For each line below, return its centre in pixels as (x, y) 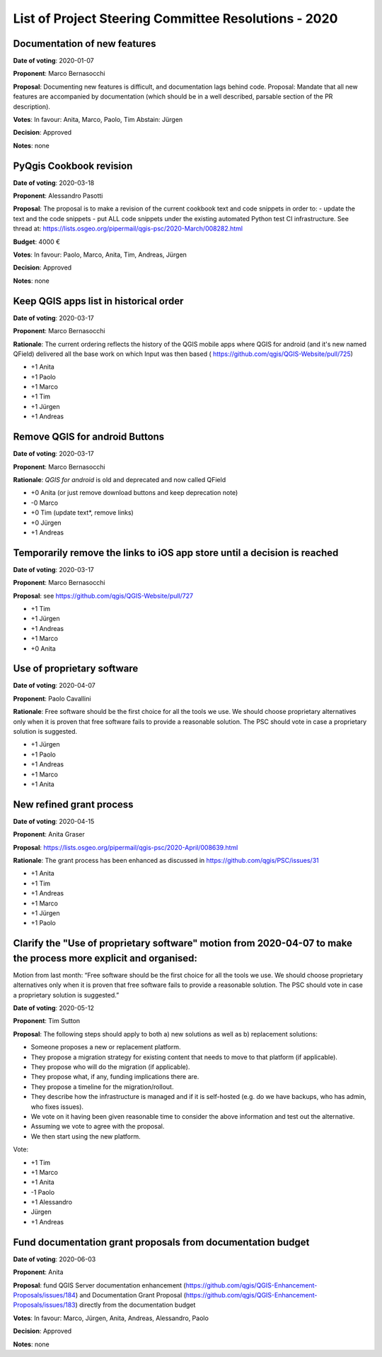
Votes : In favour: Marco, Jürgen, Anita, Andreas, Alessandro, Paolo (111, 1318)
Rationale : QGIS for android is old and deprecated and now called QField (120, 479)
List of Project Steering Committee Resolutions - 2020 (175, 18)
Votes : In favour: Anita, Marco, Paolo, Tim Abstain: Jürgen (98, 120)
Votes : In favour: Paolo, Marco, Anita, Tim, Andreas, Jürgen (100, 255)
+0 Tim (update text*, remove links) (82, 513)
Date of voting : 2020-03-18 (54, 183)
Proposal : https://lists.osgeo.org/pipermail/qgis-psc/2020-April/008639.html (126, 847)
